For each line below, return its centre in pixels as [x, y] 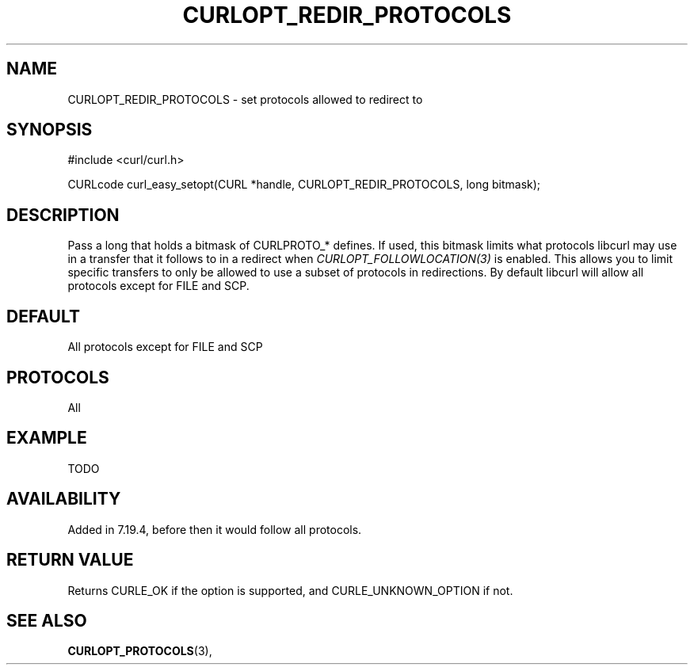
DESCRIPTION [63, 215]
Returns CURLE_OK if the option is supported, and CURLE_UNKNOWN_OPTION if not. [290, 590]
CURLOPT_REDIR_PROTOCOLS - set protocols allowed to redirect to [245, 99]
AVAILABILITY [64, 499]
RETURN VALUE [70, 560]
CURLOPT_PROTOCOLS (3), [140, 651]
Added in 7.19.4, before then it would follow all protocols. [215, 529]
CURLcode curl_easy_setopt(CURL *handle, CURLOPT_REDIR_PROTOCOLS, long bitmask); [304, 185]
